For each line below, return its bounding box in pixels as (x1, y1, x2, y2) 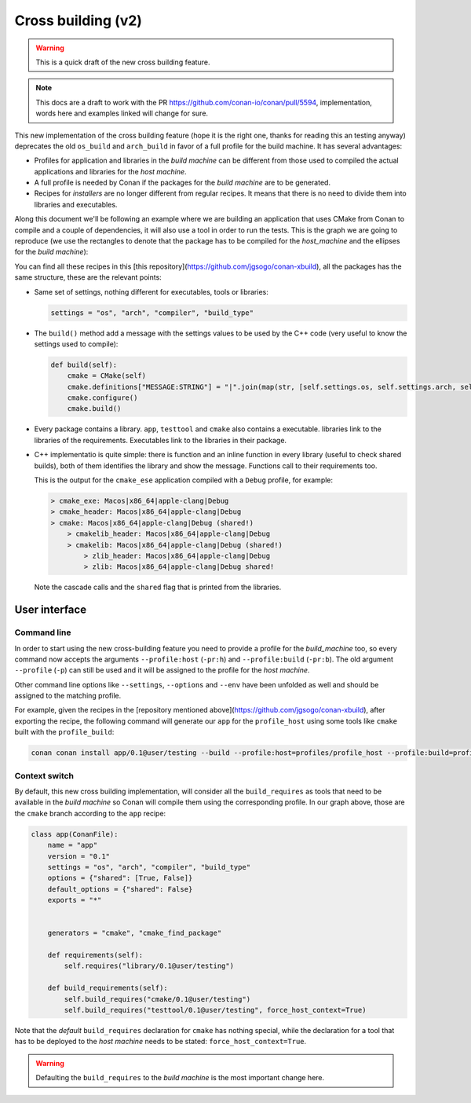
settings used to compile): (34, 339, 119, 349)
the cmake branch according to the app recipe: (14, 808, 166, 818)
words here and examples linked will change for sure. (35, 108, 208, 118)
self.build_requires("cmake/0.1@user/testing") (64, 995, 251, 1003)
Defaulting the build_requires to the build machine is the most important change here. (35, 1073, 325, 1083)
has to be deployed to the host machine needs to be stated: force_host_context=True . (14, 1037, 307, 1046)
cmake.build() (67, 405, 122, 413)
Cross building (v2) (14, 12, 143, 29)
